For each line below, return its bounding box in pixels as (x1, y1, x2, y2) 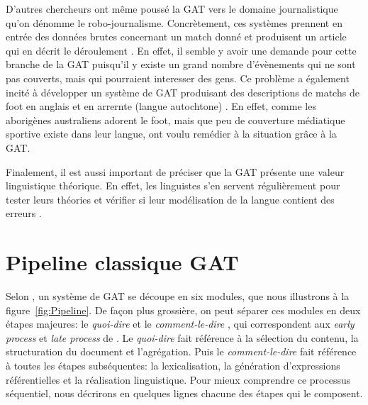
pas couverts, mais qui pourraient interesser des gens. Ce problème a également (6, 70, 350, 85)
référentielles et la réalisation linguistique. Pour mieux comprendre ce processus (6, 372, 351, 387)
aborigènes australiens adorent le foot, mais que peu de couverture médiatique (6, 112, 345, 127)
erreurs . (6, 206, 42, 221)
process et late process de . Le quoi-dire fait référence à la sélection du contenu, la (6, 330, 359, 345)
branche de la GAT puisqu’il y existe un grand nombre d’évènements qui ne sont (6, 57, 356, 72)
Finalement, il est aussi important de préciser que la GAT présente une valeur (6, 164, 345, 179)
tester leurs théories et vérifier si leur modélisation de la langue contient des (6, 192, 335, 206)
